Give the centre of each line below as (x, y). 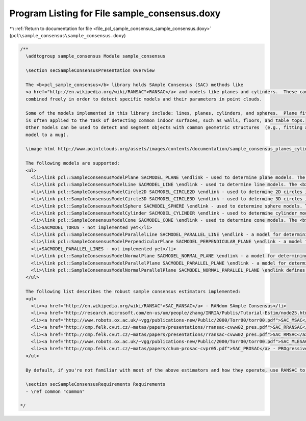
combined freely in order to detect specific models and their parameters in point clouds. (144, 99)
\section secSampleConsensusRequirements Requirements (96, 384)
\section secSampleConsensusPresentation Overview (90, 71)
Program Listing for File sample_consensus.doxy (115, 13)
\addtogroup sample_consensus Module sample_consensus (96, 56)
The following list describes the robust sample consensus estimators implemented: (133, 292)
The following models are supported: (73, 163)
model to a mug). (47, 135)
